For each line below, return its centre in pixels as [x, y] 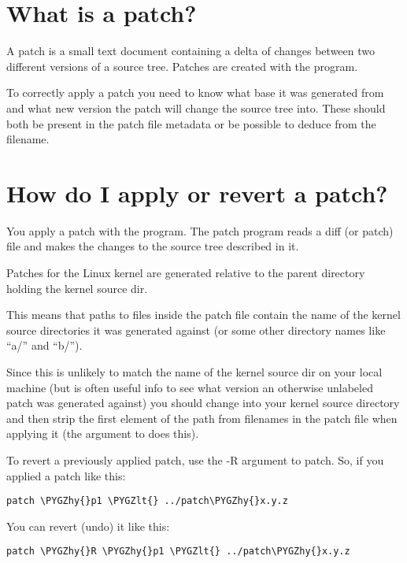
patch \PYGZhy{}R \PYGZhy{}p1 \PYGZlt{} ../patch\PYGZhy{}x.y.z [178, 552]
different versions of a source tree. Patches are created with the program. [182, 66]
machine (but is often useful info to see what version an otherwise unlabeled [190, 387]
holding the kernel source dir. [77, 288]
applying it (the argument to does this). [103, 433]
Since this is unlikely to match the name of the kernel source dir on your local [194, 371]
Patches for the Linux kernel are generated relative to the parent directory [186, 272]
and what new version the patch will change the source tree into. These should [196, 107]
